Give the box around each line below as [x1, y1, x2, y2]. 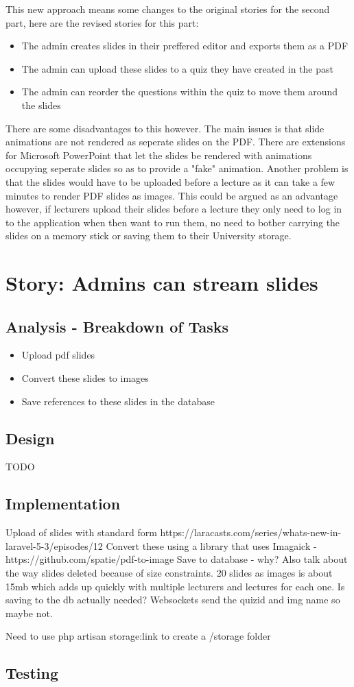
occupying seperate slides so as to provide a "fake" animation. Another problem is [5, 161, 349, 176]
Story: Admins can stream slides [5, 269, 318, 297]
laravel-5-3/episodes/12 [5, 538, 103, 553]
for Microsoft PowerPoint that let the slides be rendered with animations [5, 147, 312, 162]
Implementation [5, 493, 121, 514]
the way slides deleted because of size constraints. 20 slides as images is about [5, 566, 333, 580]
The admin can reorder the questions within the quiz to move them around [21, 84, 338, 99]
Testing [5, 662, 58, 684]
